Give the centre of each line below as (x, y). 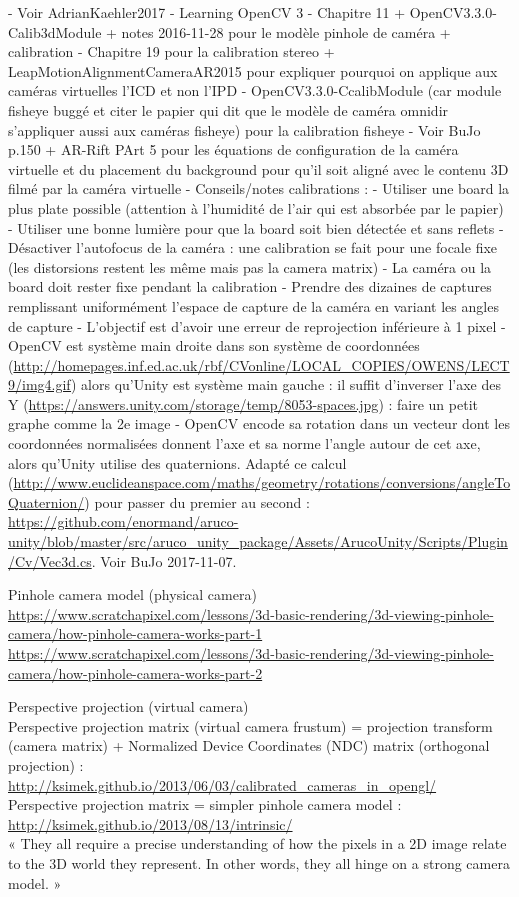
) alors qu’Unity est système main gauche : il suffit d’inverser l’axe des (286, 384)
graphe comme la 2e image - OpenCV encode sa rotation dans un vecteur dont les (259, 423)
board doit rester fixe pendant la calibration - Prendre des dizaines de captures (250, 286)
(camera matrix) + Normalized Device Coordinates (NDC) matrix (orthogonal (249, 745)
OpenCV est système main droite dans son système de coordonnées (214, 345)
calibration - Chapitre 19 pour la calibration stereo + (171, 51)
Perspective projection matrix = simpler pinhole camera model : (205, 804)
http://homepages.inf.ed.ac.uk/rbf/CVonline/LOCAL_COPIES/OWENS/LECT (261, 364)
